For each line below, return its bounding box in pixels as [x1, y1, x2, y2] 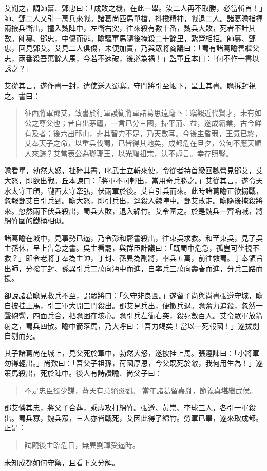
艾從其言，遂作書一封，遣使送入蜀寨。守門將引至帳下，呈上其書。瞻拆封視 [4, 80, 256, 91]
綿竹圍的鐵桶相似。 [4, 215, 69, 226]
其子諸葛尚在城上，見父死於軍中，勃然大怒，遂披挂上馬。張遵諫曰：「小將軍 [4, 347, 259, 358]
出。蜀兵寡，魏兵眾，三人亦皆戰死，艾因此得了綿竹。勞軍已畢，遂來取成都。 [4, 412, 263, 423]
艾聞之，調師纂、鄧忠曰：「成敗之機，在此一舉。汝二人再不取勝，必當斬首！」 [4, 3, 263, 13]
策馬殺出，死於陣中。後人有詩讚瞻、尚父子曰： [4, 368, 162, 378]
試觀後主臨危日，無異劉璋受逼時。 [24, 439, 140, 450]
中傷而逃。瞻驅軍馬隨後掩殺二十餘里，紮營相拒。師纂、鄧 [61, 32, 256, 43]
